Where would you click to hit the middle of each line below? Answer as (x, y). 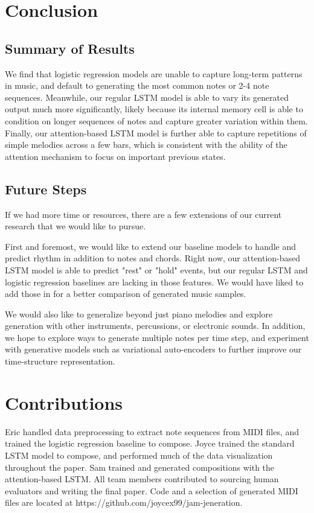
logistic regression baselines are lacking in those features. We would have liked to (154, 282)
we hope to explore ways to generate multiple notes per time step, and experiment (157, 337)
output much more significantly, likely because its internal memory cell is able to (154, 109)
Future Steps (46, 189)
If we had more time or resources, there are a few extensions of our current (143, 214)
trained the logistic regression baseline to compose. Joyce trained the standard (150, 443)
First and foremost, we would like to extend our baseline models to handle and (151, 246)
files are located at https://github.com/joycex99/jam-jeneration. (124, 502)
